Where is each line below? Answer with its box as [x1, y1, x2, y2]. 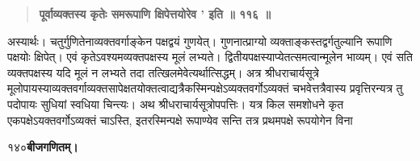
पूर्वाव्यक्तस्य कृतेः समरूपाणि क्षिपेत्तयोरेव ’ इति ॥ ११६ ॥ [39, 6, 271, 22]
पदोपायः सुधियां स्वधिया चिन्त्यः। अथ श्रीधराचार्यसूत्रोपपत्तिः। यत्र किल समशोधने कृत [7, 95, 344, 112]
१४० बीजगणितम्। [7, 138, 78, 155]
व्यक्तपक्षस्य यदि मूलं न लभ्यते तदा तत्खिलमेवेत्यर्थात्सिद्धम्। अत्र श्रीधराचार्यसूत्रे [7, 64, 320, 80]
